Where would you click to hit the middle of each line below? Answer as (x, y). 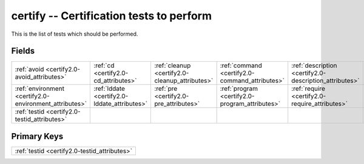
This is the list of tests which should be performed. (75, 34)
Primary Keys (37, 136)
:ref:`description (314, 65)
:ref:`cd (104, 65)
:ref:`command (241, 65)
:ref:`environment (40, 89)
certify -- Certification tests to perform (112, 16)
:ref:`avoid (29, 70)
